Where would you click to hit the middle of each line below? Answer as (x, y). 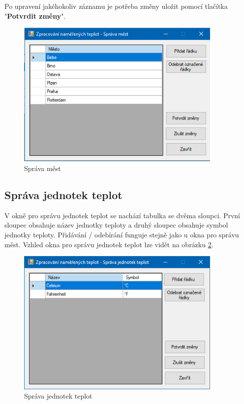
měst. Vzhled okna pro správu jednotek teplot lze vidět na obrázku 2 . (109, 244)
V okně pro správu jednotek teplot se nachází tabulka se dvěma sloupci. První (122, 215)
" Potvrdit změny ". (35, 15)
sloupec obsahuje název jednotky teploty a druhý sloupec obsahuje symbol (116, 225)
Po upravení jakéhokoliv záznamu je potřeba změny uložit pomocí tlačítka (116, 6)
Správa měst (43, 168)
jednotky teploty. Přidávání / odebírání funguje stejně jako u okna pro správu (122, 234)
